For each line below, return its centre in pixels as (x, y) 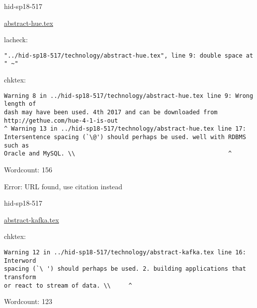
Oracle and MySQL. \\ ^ (118, 154)
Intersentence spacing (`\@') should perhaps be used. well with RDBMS (125, 137)
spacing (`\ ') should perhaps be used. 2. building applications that (125, 269)
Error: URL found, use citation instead (63, 186)
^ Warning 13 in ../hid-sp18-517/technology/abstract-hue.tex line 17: (125, 129)
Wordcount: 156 (28, 169)
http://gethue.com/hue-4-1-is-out (61, 120)
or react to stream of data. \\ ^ (68, 285)
